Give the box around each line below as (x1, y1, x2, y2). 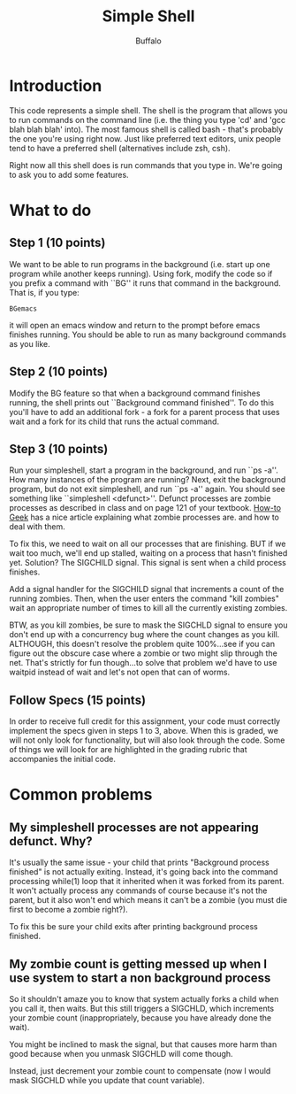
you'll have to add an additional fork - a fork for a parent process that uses (9, 406, 280, 417)
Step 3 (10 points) (9, 441, 109, 457)
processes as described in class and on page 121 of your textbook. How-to (9, 503, 281, 513)
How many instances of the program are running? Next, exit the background (9, 474, 286, 485)
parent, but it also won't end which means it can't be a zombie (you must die (9, 895, 288, 905)
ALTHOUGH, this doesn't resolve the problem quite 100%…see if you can (9, 639, 276, 650)
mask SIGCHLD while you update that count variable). (9, 1075, 205, 1085)
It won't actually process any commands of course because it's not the (9, 885, 268, 896)
